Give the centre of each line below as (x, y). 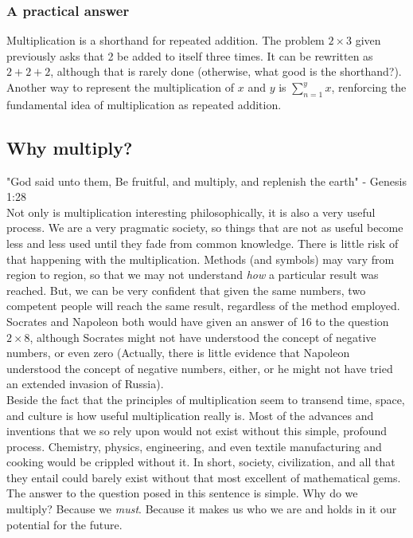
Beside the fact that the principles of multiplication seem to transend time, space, (206, 399)
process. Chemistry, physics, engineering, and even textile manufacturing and (194, 446)
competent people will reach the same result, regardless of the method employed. (203, 306)
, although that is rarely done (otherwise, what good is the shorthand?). (226, 71)
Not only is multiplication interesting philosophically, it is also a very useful (191, 212)
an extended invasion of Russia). (85, 384)
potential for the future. (64, 524)
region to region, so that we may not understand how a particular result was (193, 275)
